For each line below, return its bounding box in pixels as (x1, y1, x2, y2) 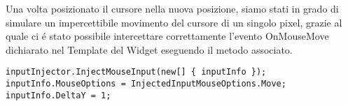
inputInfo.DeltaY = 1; (6, 90, 111, 100)
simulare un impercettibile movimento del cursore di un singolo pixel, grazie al (6, 15, 342, 29)
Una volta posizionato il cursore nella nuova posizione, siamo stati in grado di (6, 1, 339, 15)
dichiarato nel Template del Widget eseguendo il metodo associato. (6, 42, 293, 56)
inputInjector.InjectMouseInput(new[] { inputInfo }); (6, 67, 267, 77)
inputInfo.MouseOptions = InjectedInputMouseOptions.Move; (6, 79, 286, 89)
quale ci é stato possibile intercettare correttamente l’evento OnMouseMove (6, 29, 329, 43)
